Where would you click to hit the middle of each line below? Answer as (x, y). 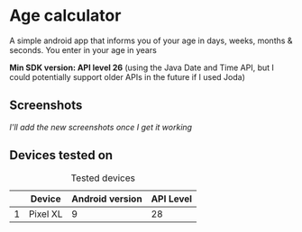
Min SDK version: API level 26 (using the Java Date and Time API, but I (142, 67)
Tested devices (103, 178)
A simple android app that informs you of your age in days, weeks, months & (151, 40)
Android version (107, 199)
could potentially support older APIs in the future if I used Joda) (128, 76)
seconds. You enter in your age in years (83, 49)
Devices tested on (61, 155)
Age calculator (65, 16)
